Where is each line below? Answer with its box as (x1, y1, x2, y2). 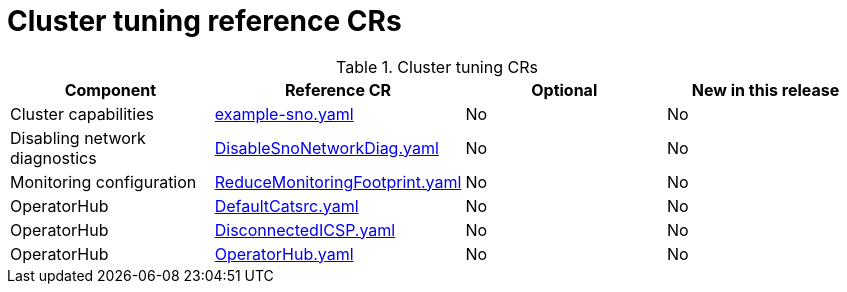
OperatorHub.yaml (214, 243, 354, 264)
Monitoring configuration (10, 171, 197, 192)
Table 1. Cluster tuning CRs (336, 56, 538, 77)
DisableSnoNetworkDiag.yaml (214, 137, 439, 158)
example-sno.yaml (214, 103, 354, 124)
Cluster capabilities (10, 103, 154, 124)
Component (64, 79, 157, 100)
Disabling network (10, 127, 146, 148)
